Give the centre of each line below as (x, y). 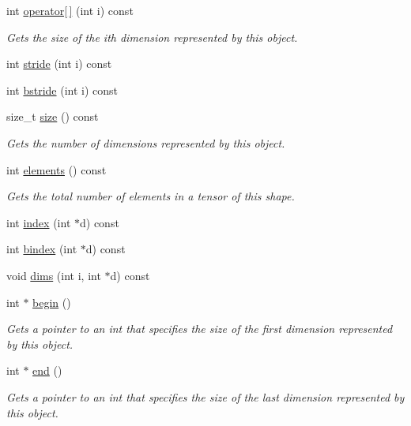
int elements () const (57, 169)
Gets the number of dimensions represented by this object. (146, 142)
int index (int (39, 222)
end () (47, 370)
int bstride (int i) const (62, 90)
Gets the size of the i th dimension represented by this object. (152, 37)
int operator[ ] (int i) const (70, 10)
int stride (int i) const (59, 64)
